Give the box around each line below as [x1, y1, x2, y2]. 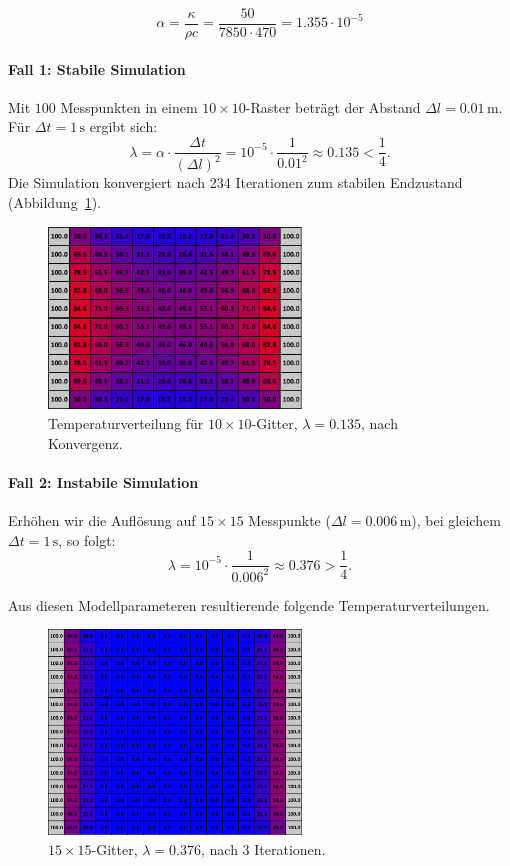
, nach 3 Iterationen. [201, 838, 326, 859]
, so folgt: [58, 529, 116, 550]
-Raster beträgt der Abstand [245, 96, 421, 117]
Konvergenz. [48, 432, 123, 453]
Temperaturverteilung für [48, 412, 204, 433]
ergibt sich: [89, 116, 158, 137]
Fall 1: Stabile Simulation [8, 58, 186, 79]
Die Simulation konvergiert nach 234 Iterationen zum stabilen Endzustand [8, 172, 463, 193]
